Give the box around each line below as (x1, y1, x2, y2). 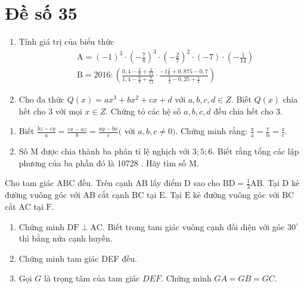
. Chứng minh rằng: (175, 125, 248, 137)
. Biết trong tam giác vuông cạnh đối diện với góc (102, 220, 285, 233)
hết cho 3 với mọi (18, 104, 82, 117)
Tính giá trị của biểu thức (18, 35, 114, 48)
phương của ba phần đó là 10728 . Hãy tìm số (18, 156, 187, 169)
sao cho (193, 176, 221, 189)
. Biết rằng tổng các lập (212, 145, 299, 157)
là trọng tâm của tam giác (44, 272, 140, 284)
